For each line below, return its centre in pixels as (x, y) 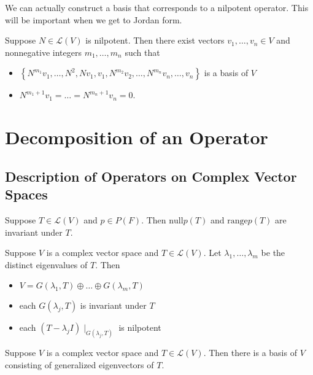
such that (142, 52)
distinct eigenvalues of (46, 264)
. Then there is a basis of (250, 353)
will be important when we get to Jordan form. (94, 19)
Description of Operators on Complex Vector (151, 176)
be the (273, 253)
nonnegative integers (43, 52)
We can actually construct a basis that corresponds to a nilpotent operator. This (157, 7)
